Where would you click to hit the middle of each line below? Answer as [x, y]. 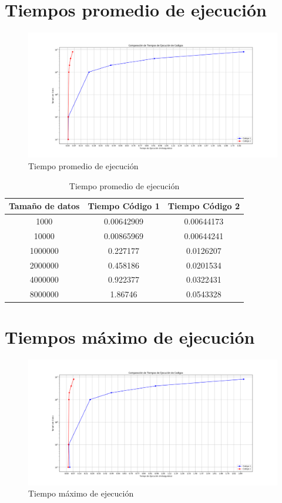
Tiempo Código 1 [124, 206]
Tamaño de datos [44, 206]
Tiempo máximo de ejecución [81, 493]
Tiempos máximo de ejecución [130, 337]
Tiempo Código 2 [204, 206]
